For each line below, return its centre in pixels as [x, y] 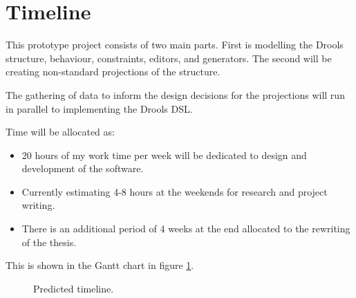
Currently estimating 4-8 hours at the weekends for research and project [175, 191]
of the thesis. [49, 242]
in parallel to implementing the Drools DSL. [99, 108]
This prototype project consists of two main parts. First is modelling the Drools [175, 45]
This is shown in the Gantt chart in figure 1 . [100, 265]
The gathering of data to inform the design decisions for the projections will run [175, 94]
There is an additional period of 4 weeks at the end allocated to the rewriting [186, 229]
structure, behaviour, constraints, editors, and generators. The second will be [169, 58]
